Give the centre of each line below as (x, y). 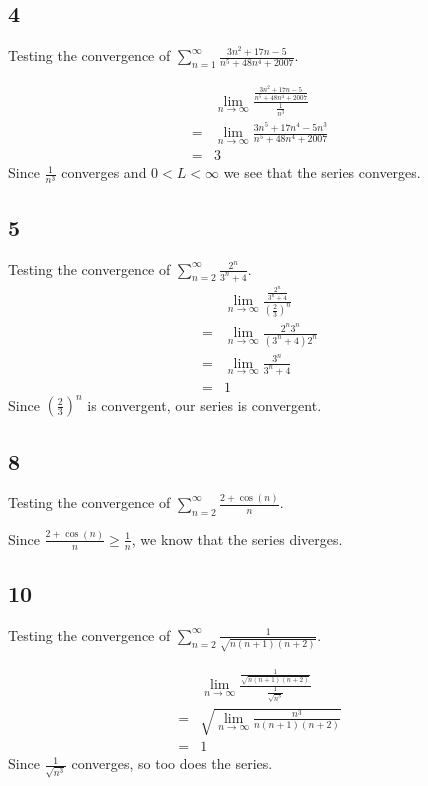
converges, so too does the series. (172, 763)
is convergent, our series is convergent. (204, 404)
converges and (104, 172)
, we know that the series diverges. (237, 538)
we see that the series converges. (322, 172)
